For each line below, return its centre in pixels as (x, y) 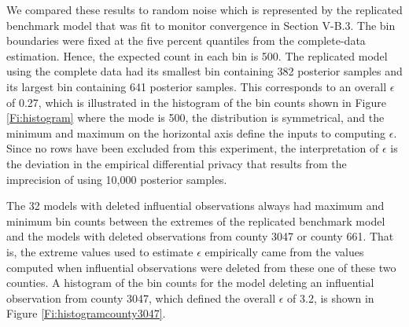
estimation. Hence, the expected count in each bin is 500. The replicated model (197, 55)
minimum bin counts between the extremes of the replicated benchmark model (196, 220)
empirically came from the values (284, 251)
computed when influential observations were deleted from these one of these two (201, 267)
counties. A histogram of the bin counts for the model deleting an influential (190, 283)
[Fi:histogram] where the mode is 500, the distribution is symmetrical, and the (195, 118)
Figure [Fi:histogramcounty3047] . (86, 313)
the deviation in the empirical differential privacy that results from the (177, 163)
